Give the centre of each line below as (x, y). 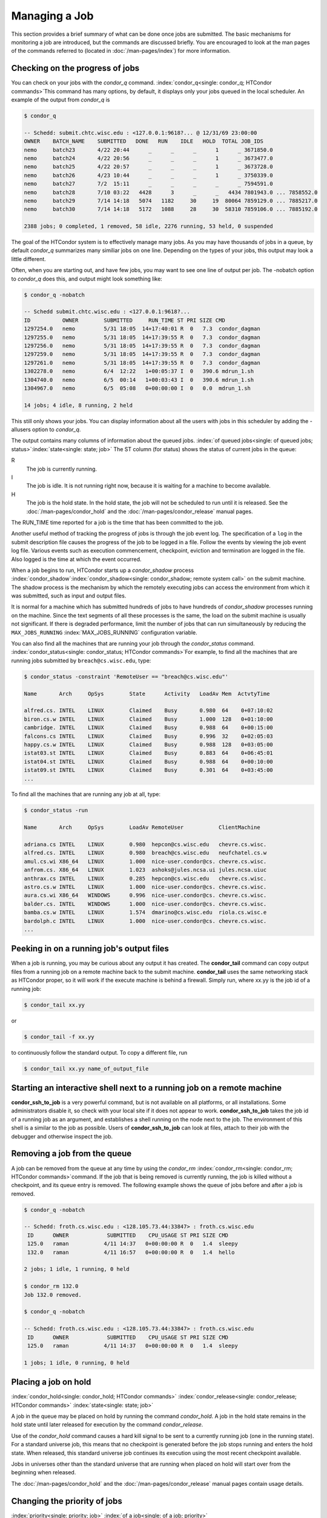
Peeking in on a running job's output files (90, 949)
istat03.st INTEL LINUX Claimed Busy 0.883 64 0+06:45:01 (149, 753)
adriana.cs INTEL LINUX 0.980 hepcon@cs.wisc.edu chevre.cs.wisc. (145, 845)
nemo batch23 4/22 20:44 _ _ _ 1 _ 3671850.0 (149, 150)
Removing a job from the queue (71, 1154)
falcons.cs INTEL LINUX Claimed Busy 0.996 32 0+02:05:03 (149, 736)
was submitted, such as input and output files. (69, 596)
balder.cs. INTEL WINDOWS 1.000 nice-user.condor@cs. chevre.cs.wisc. (145, 904)
